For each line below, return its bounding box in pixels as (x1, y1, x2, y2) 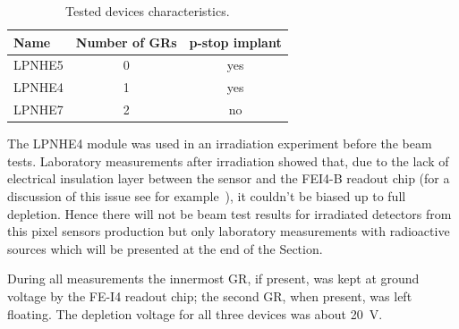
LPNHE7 (13, 100, 64, 119)
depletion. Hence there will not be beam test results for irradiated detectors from (7, 204, 452, 223)
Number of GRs (75, 32, 177, 51)
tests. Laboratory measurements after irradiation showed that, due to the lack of (7, 151, 449, 170)
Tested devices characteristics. (65, 2, 230, 20)
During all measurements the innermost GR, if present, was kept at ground (7, 269, 420, 288)
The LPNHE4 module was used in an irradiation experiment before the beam (7, 134, 432, 153)
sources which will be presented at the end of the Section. (7, 239, 323, 257)
